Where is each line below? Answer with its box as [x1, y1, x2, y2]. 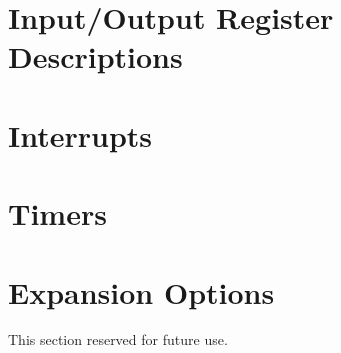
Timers [8, 193, 107, 234]
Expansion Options [8, 271, 275, 312]
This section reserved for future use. [8, 329, 228, 350]
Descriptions [8, 36, 183, 77]
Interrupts [8, 114, 153, 155]
